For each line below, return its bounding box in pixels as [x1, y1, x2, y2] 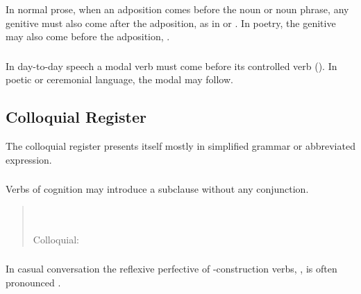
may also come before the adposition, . [6, 29, 170, 44]
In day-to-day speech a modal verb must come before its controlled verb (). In [6, 58, 337, 73]
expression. [6, 152, 52, 166]
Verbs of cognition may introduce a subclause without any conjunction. [6, 182, 309, 196]
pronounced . [6, 275, 61, 290]
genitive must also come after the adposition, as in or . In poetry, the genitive [6, 15, 336, 30]
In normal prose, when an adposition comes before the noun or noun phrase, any [6, 1, 349, 16]
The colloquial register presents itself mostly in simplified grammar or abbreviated [6, 139, 355, 153]
